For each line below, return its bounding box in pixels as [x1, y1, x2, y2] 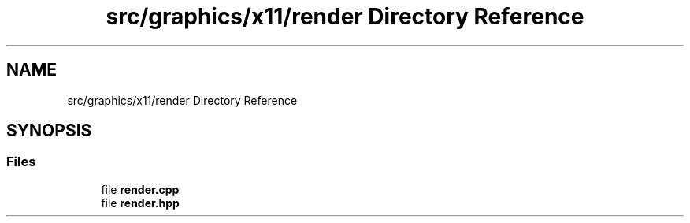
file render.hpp [101, 195, 180, 210]
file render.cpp [101, 182, 180, 196]
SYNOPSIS [6, 121, 92, 141]
